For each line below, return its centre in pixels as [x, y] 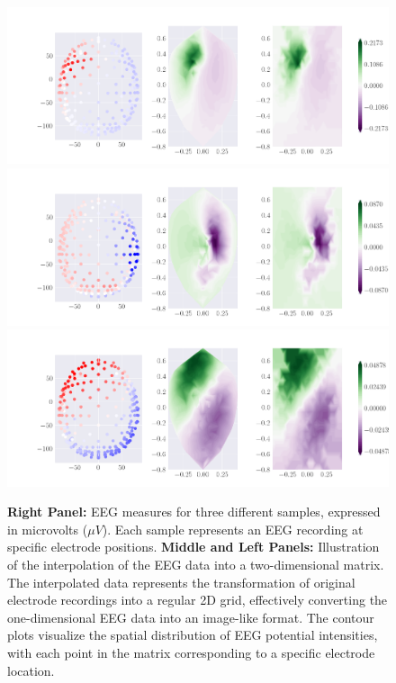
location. [31, 670]
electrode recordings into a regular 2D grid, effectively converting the [198, 600]
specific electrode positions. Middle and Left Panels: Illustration [193, 547]
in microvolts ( [48, 529]
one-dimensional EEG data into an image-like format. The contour [191, 617]
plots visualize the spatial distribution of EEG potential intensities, [193, 635]
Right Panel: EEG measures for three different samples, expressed [194, 512]
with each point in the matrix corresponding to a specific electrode [191, 652]
